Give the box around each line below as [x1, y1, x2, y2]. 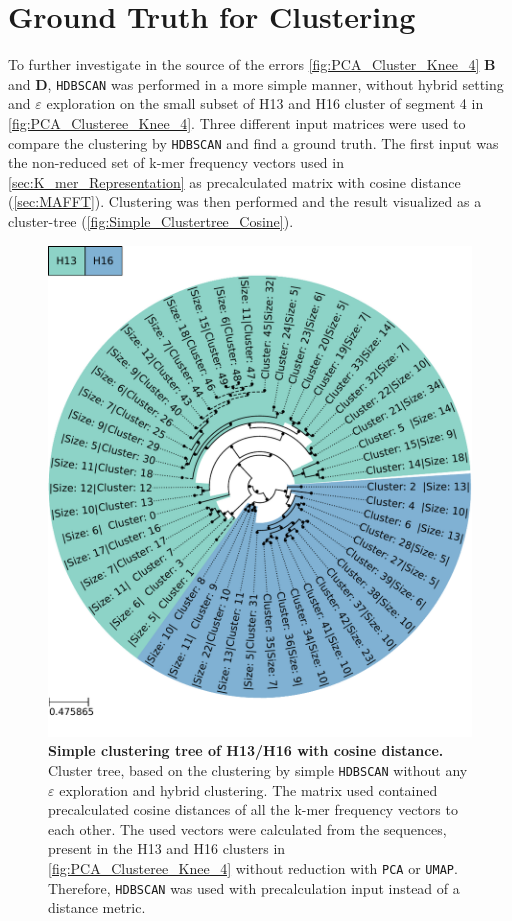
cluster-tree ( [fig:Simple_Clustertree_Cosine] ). [8, 211, 294, 231]
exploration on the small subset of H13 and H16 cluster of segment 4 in [46, 93, 484, 114]
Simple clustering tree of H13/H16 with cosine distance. [48, 740, 444, 761]
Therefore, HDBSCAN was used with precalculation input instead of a [48, 877, 460, 898]
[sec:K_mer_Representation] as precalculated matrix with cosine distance [8, 171, 461, 192]
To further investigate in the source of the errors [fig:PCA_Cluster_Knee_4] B [8, 54, 496, 75]
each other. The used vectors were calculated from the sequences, [48, 818, 447, 839]
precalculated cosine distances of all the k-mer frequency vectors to [48, 799, 458, 820]
